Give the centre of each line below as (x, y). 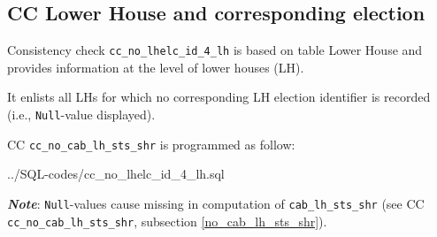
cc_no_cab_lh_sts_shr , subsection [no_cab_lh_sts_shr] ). (167, 221)
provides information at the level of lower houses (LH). (156, 67)
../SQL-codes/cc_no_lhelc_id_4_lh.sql (116, 174)
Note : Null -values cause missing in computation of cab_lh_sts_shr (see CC (216, 203)
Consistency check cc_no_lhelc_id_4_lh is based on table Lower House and (215, 50)
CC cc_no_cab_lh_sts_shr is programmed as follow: (151, 144)
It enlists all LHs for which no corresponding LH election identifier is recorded (219, 97)
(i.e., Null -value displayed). (81, 115)
